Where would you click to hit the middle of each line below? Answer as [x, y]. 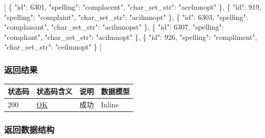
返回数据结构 [29, 129]
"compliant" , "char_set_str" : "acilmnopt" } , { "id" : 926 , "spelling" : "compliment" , [131, 37]
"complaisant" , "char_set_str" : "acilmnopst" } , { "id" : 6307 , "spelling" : [114, 27]
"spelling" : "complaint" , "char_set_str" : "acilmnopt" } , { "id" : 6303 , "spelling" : [126, 17]
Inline [110, 104]
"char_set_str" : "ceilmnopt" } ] [53, 47]
